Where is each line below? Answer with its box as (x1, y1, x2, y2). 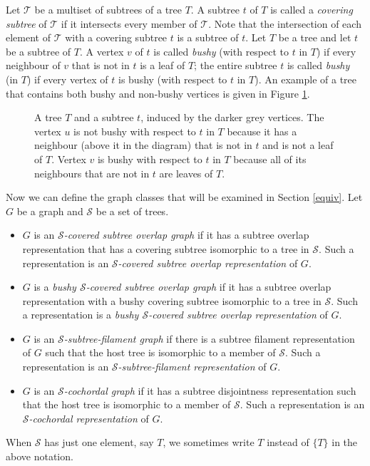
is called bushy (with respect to (153, 43, 289, 58)
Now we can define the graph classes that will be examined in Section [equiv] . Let (6, 190, 363, 204)
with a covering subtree (65, 30, 168, 45)
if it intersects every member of (61, 16, 197, 31)
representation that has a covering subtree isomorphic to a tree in (22, 241, 309, 256)
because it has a (227, 123, 297, 138)
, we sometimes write (163, 435, 255, 450)
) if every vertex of (26, 71, 108, 86)
